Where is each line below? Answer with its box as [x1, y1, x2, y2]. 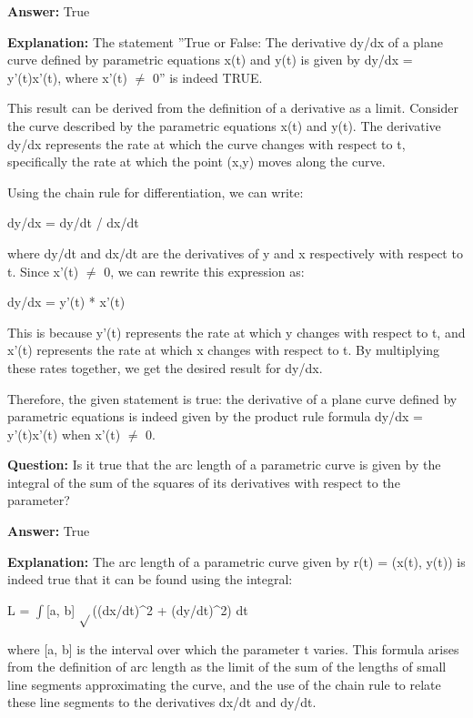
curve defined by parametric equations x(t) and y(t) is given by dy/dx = [7, 50, 413, 69]
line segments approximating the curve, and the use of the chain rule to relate [7, 674, 441, 693]
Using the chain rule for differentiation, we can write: [7, 182, 304, 201]
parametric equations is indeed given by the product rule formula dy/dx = [7, 407, 423, 426]
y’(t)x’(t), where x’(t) [7, 67, 127, 86]
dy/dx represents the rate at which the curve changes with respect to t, [7, 134, 406, 153]
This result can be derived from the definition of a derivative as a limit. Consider [7, 98, 458, 117]
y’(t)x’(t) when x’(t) [7, 424, 121, 443]
